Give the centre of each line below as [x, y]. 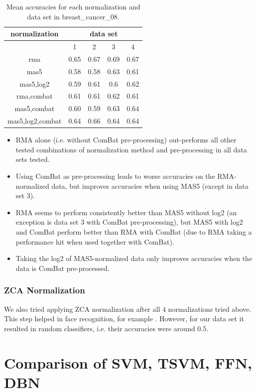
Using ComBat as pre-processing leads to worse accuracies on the [115, 176]
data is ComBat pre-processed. [63, 268]
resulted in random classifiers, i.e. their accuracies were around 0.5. [106, 328]
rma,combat [34, 96]
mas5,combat [35, 108]
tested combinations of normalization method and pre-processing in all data [131, 149]
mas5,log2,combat [35, 121]
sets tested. [33, 159]
